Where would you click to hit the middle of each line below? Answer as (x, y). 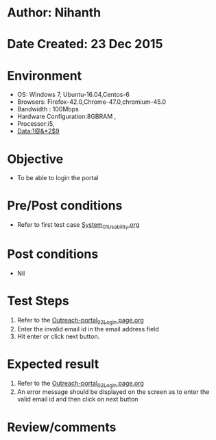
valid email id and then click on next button (77, 399)
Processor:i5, (36, 124)
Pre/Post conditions (65, 206)
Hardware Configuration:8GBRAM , (67, 117)
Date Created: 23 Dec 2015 (85, 44)
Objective (35, 159)
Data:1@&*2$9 (38, 131)
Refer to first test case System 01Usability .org (78, 225)
